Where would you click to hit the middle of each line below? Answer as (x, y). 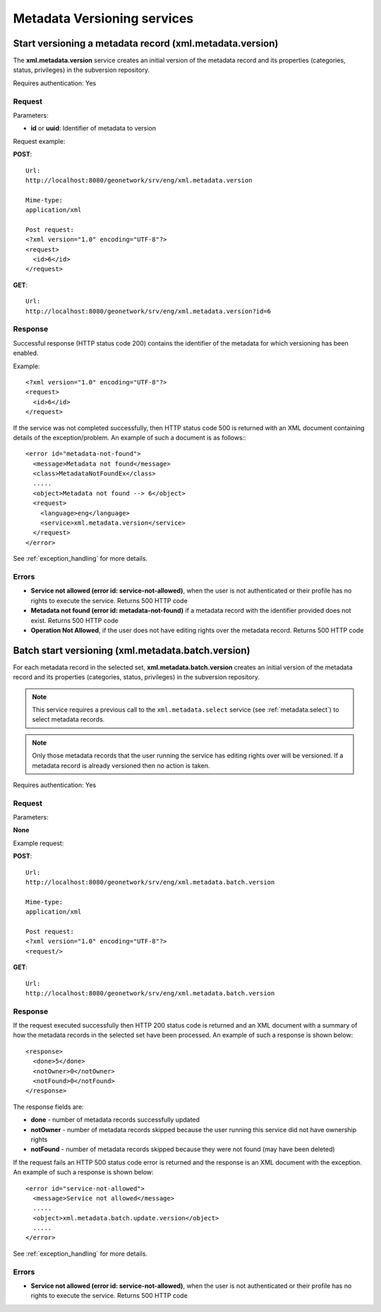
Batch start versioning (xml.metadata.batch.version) (132, 650)
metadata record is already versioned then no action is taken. (121, 765)
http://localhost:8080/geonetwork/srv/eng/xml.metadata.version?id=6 (149, 311)
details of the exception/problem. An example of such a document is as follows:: (129, 437)
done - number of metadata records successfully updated (115, 1120)
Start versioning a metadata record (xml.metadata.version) (146, 43)
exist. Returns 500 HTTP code (75, 620)
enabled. (26, 353)
